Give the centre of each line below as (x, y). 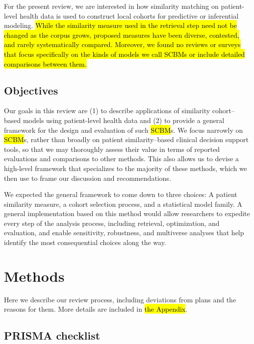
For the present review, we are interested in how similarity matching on (111, 6)
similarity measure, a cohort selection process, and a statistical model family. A (123, 204)
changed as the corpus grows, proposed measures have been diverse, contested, (122, 35)
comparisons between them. (45, 63)
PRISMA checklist (52, 335)
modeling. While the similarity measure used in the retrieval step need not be (120, 25)
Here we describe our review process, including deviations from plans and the (120, 299)
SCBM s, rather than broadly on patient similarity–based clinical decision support (127, 139)
